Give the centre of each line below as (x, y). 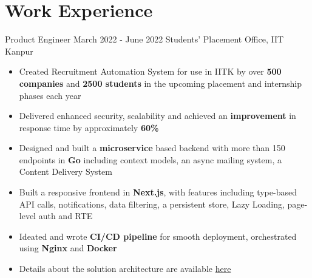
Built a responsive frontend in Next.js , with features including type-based (158, 192)
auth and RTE (66, 216)
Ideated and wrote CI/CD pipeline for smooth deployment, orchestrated (158, 236)
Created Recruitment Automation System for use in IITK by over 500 (150, 71)
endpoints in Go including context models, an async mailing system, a (150, 159)
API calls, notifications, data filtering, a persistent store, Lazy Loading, (152, 204)
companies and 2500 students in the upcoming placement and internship (161, 83)
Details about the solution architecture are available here (125, 269)
